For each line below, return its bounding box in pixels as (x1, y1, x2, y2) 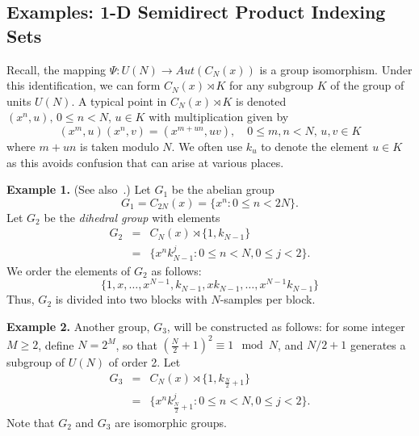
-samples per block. (220, 291, 316, 308)
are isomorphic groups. (115, 413, 227, 430)
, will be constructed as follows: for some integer (166, 317, 405, 334)
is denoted (235, 92, 287, 109)
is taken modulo (79, 137, 159, 154)
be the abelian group (171, 181, 274, 198)
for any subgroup (229, 77, 314, 94)
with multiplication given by (149, 108, 289, 125)
